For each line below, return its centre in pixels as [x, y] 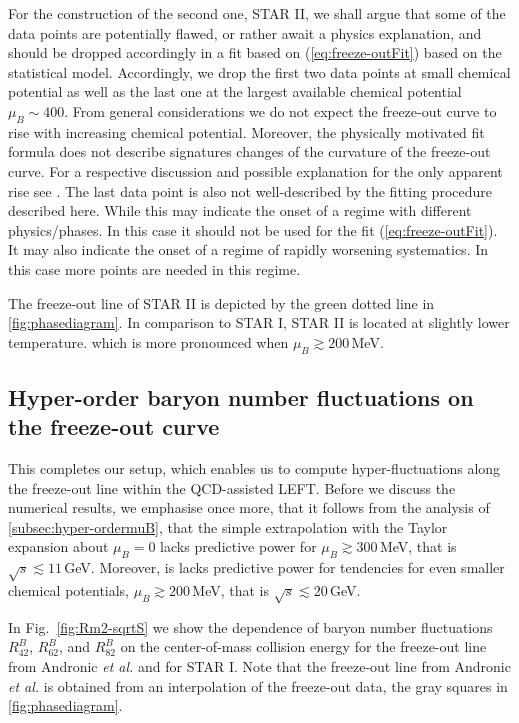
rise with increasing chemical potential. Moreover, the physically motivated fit [246, 131]
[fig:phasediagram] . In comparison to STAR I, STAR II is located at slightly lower [259, 322]
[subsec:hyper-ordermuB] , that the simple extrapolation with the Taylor [228, 526]
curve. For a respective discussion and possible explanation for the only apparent [255, 170]
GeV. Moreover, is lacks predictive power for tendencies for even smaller [284, 567]
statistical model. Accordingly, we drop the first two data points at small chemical [259, 71]
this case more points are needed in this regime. [154, 268]
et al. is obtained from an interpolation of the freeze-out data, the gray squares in [258, 685]
